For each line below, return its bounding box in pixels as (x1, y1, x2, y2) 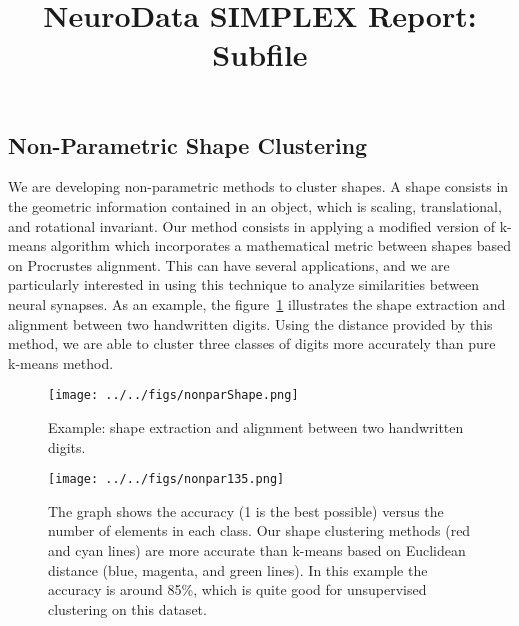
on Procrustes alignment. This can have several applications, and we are (8, 254, 450, 275)
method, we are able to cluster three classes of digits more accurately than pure (8, 333, 496, 354)
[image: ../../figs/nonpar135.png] (48, 472, 285, 487)
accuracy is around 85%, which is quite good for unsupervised (48, 579, 427, 600)
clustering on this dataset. (48, 598, 207, 619)
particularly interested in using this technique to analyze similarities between (8, 274, 480, 295)
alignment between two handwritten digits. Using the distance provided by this (8, 313, 493, 334)
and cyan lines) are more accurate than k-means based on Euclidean (48, 540, 466, 560)
